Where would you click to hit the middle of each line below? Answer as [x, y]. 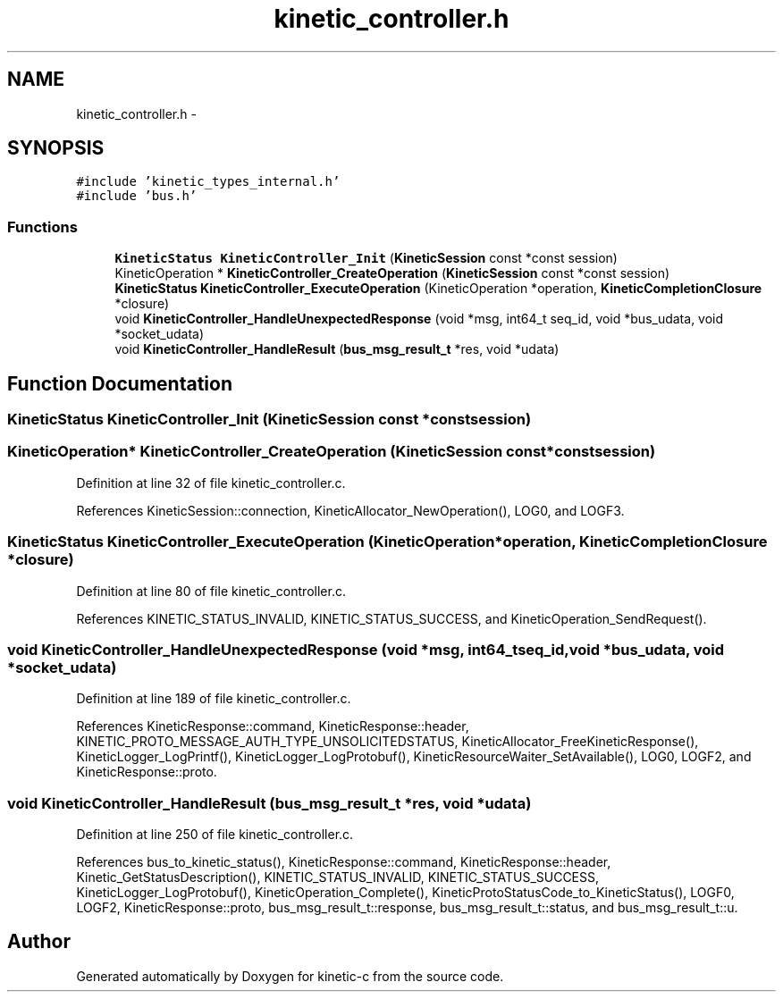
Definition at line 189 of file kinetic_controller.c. [214, 699]
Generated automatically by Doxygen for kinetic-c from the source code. [290, 976]
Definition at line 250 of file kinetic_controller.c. [215, 835]
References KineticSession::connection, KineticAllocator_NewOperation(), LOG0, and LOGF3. [350, 510]
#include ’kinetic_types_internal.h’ [208, 182]
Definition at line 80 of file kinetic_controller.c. [211, 591]
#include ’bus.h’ [137, 196]
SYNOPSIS [56, 148]
